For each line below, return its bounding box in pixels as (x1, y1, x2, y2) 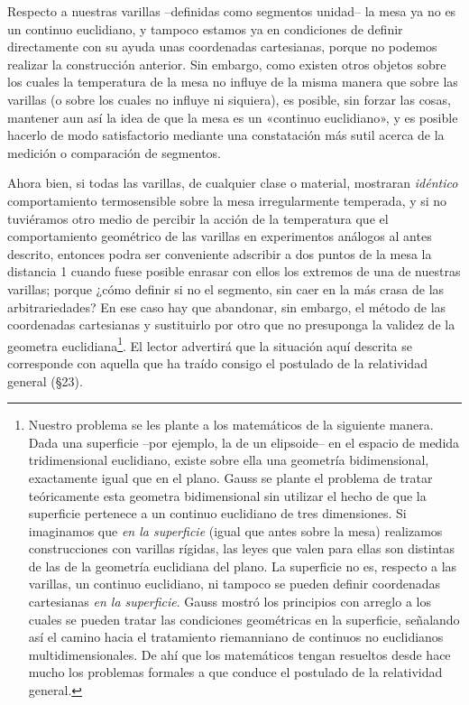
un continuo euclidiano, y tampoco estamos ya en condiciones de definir (7, 19, 403, 38)
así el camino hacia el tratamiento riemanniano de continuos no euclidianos (28, 627, 444, 646)
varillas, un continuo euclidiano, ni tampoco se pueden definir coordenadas (28, 574, 440, 593)
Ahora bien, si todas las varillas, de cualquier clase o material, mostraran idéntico (7, 173, 458, 192)
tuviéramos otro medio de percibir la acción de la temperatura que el (7, 209, 389, 227)
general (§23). (7, 371, 83, 390)
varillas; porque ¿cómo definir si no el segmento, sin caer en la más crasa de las (7, 279, 445, 298)
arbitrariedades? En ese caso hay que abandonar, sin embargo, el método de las (7, 297, 446, 316)
